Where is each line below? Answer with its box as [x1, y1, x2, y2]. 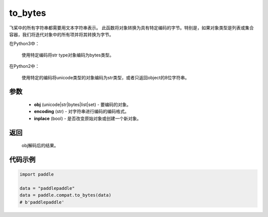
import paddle [19, 171, 54, 177]
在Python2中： [9, 63, 40, 69]
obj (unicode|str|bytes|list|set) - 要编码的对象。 [34, 102, 132, 108]
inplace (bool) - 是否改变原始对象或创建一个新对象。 [34, 115, 141, 121]
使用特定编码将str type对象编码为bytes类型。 [21, 52, 114, 58]
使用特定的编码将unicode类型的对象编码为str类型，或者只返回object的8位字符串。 [21, 74, 190, 80]
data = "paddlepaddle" [19, 185, 75, 191]
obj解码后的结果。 [21, 143, 59, 149]
